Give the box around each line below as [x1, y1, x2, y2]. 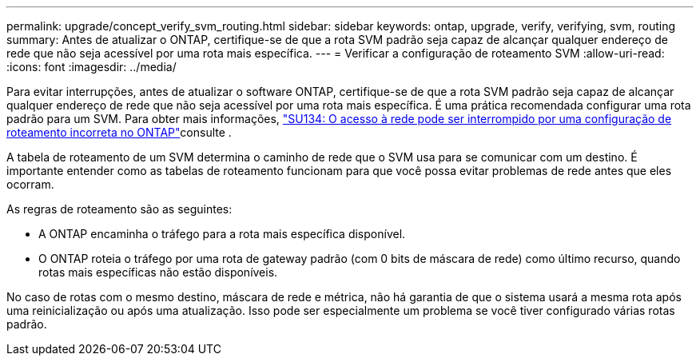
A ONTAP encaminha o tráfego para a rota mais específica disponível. [38, 227, 406, 241]
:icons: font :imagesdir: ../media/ [6, 60, 177, 74]
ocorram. [6, 177, 54, 191]
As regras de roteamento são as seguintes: [6, 202, 233, 216]
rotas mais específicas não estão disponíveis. [38, 265, 278, 279]
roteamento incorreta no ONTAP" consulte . [6, 125, 232, 139]
